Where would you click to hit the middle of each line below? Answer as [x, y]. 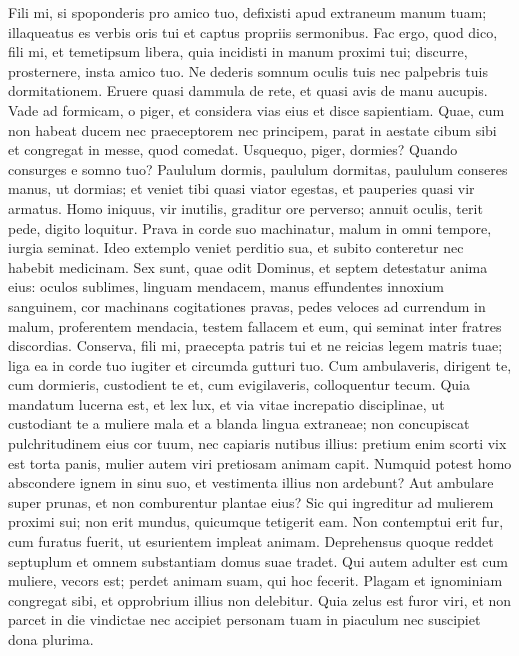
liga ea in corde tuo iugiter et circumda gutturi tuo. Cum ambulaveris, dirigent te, [260, 364]
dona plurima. [51, 639]
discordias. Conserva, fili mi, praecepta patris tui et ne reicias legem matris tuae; [255, 345]
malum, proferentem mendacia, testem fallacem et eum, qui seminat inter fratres [255, 325]
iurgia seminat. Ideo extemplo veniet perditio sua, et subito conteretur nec [236, 247]
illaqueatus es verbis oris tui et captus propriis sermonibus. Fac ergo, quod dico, [253, 31]
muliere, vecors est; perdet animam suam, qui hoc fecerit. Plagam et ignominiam [255, 580]
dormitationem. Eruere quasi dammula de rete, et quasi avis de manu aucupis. [248, 90]
